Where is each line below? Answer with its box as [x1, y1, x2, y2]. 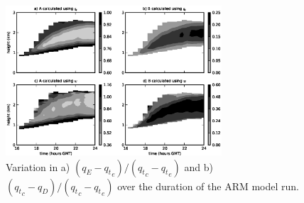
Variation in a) [6, 159, 70, 174]
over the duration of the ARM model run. [117, 178, 299, 193]
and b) [184, 159, 214, 174]
